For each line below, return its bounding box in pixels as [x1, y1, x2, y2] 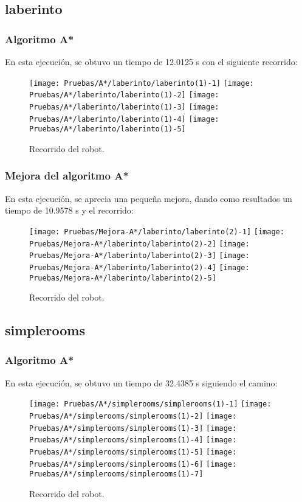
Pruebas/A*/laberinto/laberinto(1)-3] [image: [29, 102, 219, 111]
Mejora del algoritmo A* [5, 168, 129, 183]
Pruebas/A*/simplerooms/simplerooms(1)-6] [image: [29, 459, 237, 469]
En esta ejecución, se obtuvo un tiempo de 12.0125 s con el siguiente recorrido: [5, 55, 298, 68]
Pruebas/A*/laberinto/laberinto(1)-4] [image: [29, 114, 219, 124]
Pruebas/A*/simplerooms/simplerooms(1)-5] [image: [29, 447, 237, 456]
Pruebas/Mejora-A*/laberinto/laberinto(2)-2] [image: [29, 239, 250, 248]
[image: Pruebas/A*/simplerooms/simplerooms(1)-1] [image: [29, 400, 272, 409]
